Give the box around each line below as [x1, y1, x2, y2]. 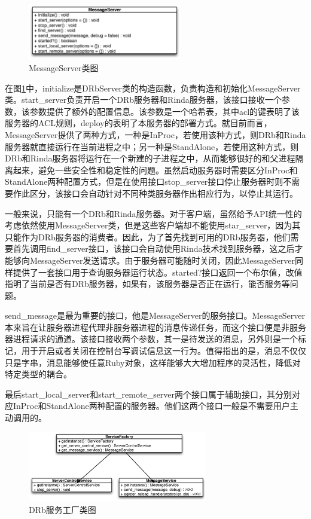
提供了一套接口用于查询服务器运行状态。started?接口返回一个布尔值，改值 [13, 265, 303, 278]
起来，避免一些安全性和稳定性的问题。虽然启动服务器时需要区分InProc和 [13, 163, 298, 176]
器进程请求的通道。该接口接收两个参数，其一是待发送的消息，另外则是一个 [5, 332, 298, 345]
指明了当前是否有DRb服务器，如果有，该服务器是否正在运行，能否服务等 [5, 277, 290, 290]
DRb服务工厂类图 [29, 503, 96, 515]
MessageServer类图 [29, 62, 99, 74]
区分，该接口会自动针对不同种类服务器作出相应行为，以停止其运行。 [29, 187, 298, 199]
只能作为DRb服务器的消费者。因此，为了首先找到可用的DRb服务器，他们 [5, 230, 291, 243]
